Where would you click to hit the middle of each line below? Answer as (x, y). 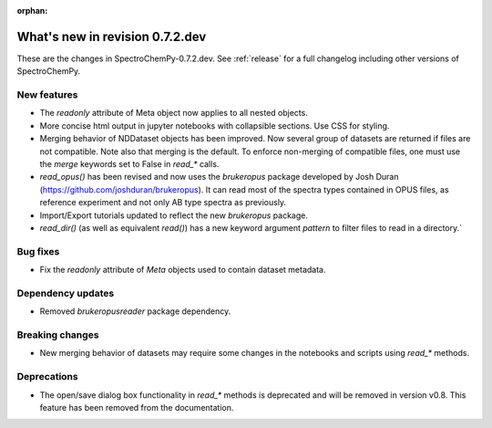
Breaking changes (58, 335)
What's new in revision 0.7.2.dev (112, 37)
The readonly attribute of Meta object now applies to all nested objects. (174, 113)
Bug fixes (38, 251)
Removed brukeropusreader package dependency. (135, 311)
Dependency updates (66, 293)
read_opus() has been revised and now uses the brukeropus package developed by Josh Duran (219, 177)
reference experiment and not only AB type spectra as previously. (163, 203)
